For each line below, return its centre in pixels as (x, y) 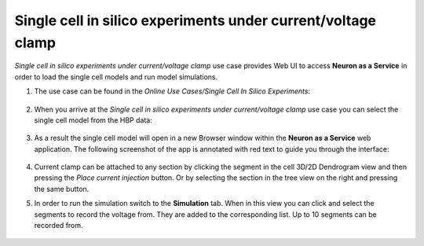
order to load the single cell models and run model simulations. (116, 77)
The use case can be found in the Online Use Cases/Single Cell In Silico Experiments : (172, 91)
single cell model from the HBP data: (93, 120)
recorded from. (58, 226)
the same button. (62, 189)
